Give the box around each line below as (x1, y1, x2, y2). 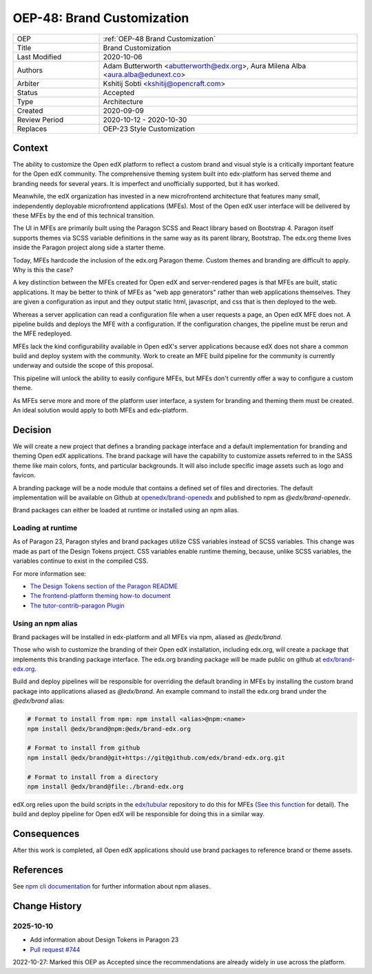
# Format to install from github (27, 744, 141, 752)
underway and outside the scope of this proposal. (12, 362, 154, 370)
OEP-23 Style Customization (103, 124, 196, 134)
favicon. (12, 471, 36, 479)
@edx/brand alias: (12, 696, 65, 705)
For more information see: (12, 569, 86, 578)
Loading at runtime (12, 524, 78, 533)
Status (17, 87, 38, 97)
